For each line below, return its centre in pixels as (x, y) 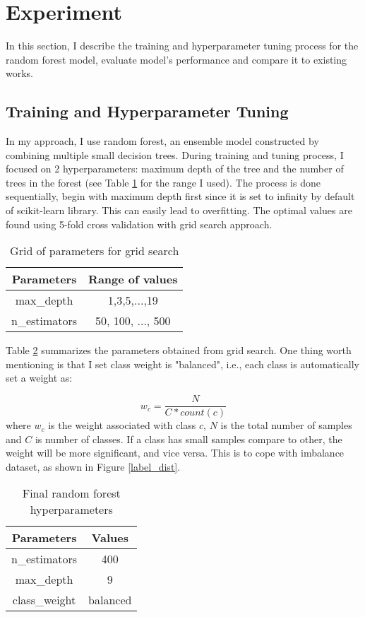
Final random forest (71, 493)
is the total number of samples (286, 425)
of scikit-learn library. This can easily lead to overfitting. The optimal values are (179, 210)
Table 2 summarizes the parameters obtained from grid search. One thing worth (179, 350)
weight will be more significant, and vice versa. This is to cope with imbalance (175, 453)
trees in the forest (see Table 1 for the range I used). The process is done (163, 182)
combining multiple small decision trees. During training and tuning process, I (175, 154)
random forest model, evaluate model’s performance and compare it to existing (176, 59)
